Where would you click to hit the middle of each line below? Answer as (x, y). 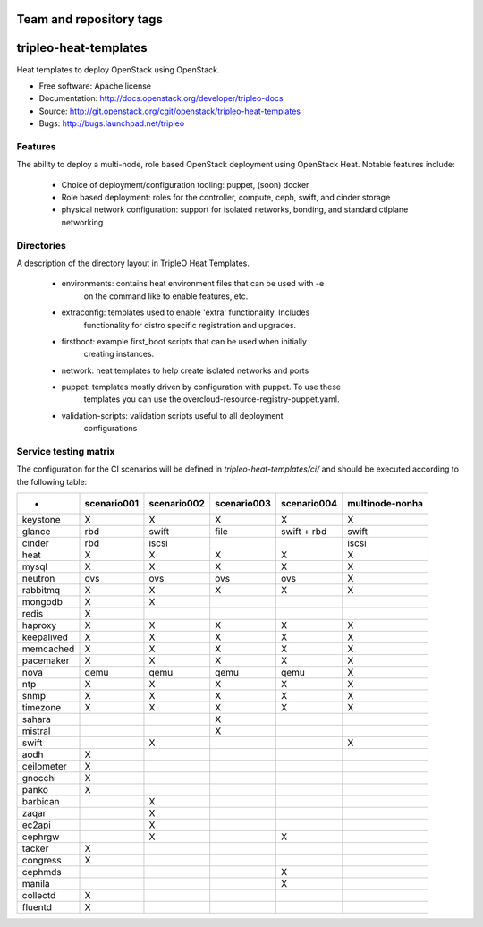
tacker (35, 848)
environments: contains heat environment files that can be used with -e (193, 284)
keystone (42, 520)
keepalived (45, 637)
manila (36, 884)
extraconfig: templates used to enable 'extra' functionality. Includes (186, 312)
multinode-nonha (386, 504)
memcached (48, 649)
